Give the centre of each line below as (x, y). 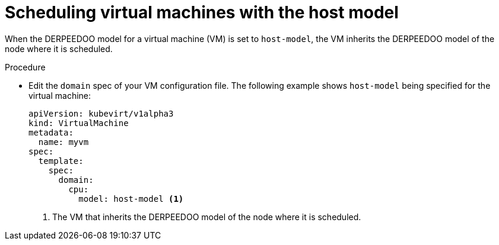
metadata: (51, 132)
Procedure (25, 67)
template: (61, 161)
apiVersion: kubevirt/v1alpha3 (101, 113)
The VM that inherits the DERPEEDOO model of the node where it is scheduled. (207, 217)
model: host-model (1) (131, 199)
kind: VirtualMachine (79, 123)
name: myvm (63, 142)
